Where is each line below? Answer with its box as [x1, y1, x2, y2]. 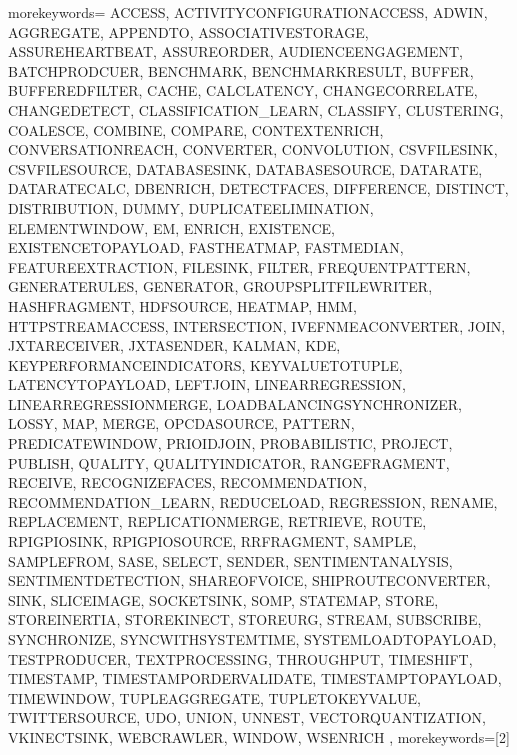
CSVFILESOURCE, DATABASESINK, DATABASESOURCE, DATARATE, [8, 158, 483, 179]
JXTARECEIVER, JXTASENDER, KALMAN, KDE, [8, 335, 341, 356]
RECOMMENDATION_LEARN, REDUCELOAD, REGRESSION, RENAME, [8, 491, 498, 512]
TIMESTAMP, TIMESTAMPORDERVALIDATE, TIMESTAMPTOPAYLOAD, [8, 668, 502, 689]
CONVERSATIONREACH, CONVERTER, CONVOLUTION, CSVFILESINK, [8, 139, 498, 160]
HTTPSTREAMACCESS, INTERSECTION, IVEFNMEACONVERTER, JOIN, [8, 315, 506, 336]
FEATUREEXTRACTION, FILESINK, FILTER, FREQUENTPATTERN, [8, 256, 471, 277]
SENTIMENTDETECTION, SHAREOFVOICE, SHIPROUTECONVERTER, [8, 570, 491, 591]
